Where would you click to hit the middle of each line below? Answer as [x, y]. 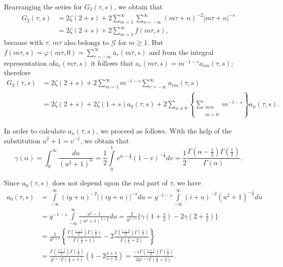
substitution [22, 140]
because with [24, 42]
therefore [18, 72]
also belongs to [86, 42]
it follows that [112, 63]
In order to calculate [35, 130]
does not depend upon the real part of [110, 183]
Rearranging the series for [43, 6]
